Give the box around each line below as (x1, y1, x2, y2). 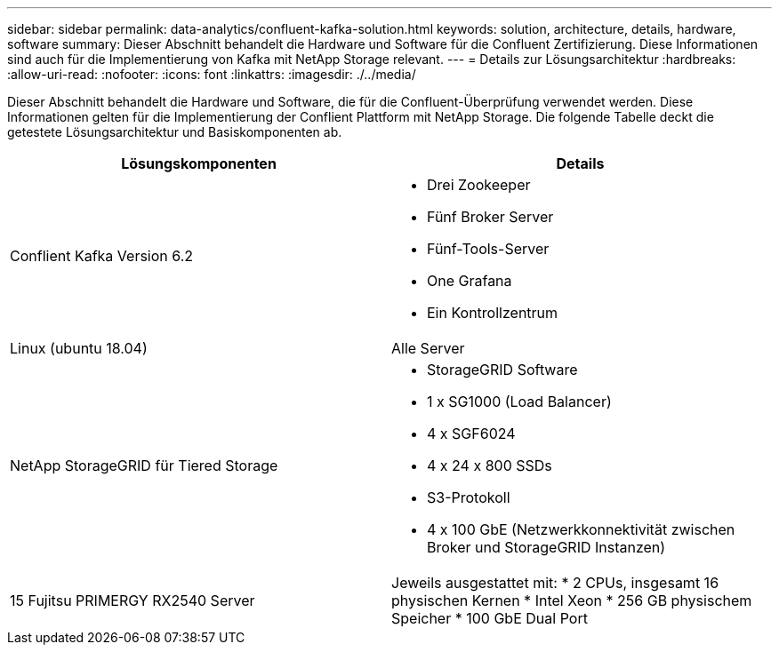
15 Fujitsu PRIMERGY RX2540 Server (10, 592, 255, 609)
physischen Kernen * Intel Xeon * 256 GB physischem (391, 592, 752, 609)
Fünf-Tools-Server (427, 240, 550, 258)
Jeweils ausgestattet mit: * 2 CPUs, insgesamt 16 (391, 574, 719, 592)
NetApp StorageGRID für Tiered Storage (10, 457, 278, 474)
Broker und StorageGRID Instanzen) (427, 538, 666, 556)
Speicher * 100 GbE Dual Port (391, 609, 588, 627)
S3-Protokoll (427, 489, 510, 506)
